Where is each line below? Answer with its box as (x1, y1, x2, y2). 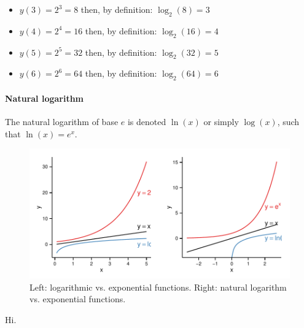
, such (277, 115, 300, 128)
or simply (203, 115, 239, 128)
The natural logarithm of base (5, 115, 119, 128)
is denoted (127, 115, 166, 128)
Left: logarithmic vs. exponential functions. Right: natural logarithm (29, 280, 287, 293)
